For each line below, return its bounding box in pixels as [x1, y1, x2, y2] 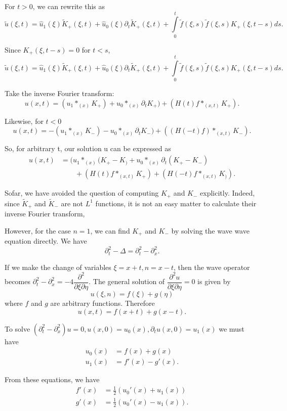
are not [61, 198, 84, 208]
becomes [5, 276, 31, 287]
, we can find [90, 225, 130, 236]
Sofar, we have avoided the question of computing [5, 188, 159, 198]
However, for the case [5, 225, 71, 236]
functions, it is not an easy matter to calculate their [95, 198, 257, 208]
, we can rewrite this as [32, 1, 105, 11]
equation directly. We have [5, 236, 87, 246]
